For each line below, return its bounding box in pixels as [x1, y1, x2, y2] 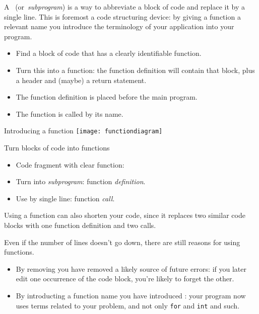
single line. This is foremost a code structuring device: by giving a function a [4, 11, 241, 22]
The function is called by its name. [16, 108, 123, 119]
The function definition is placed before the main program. [16, 92, 198, 102]
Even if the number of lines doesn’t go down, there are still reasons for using [4, 237, 240, 247]
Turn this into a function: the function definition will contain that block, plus [16, 64, 255, 75]
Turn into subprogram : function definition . [16, 176, 146, 187]
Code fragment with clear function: [16, 159, 124, 170]
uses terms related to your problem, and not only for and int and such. [16, 300, 240, 310]
